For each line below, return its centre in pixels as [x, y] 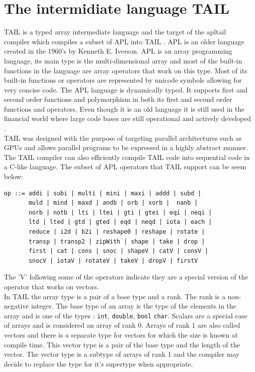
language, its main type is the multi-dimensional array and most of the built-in [123, 60]
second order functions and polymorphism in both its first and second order [118, 99]
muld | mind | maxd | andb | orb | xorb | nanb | [113, 203]
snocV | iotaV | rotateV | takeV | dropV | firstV [113, 261]
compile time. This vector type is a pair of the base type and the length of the [122, 344]
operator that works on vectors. [51, 286]
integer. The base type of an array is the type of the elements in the [134, 306]
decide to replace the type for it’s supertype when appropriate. [98, 363]
